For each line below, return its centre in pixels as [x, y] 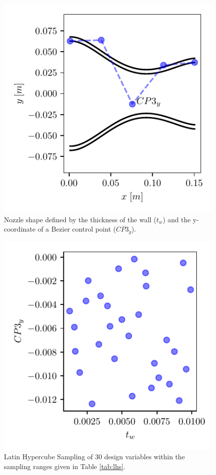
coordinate [20, 229]
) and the [177, 219]
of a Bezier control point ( [77, 229]
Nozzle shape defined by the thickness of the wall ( [80, 219]
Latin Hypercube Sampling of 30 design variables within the [94, 457]
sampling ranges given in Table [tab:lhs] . [65, 466]
